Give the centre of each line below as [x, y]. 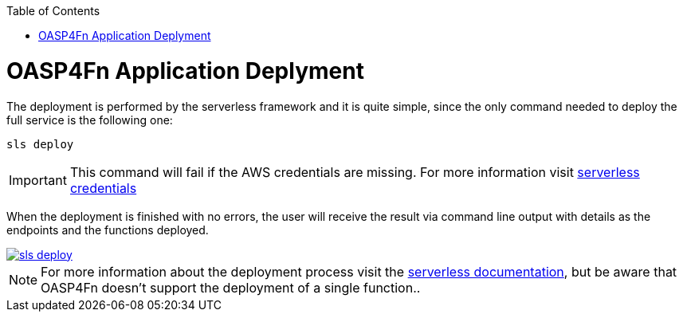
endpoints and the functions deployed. [108, 230]
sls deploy [40, 144]
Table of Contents [53, 11]
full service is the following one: [90, 120]
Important [38, 180]
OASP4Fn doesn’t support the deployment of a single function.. [231, 287]
